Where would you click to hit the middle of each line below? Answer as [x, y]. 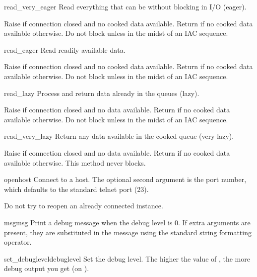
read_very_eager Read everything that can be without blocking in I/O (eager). [125, 6]
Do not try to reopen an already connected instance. [84, 206]
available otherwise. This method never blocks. [75, 162]
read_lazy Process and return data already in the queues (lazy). [102, 93]
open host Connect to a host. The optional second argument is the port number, [125, 179]
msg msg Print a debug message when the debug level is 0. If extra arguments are [127, 222]
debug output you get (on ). [47, 268]
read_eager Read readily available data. [65, 49]
